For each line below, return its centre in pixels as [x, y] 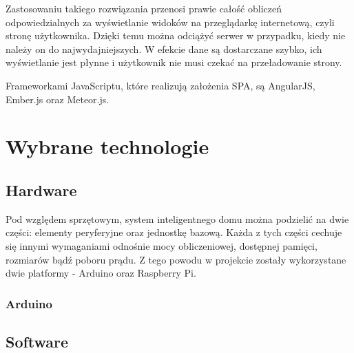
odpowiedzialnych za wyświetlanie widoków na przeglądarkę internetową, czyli [170, 22]
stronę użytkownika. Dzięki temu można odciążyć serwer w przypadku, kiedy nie [176, 35]
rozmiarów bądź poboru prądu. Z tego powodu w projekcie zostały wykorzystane [176, 259]
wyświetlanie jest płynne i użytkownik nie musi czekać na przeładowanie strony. [174, 62]
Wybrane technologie [107, 146]
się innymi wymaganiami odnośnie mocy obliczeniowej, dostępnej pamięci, [162, 245]
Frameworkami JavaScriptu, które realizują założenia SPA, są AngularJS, [160, 85]
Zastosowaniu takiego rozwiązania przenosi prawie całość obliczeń [144, 8]
